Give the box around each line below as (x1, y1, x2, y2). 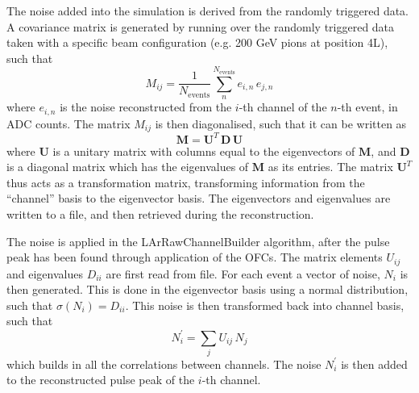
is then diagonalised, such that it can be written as (155, 115, 407, 132)
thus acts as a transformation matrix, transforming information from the (6, 174, 365, 190)
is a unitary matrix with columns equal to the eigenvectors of (52, 142, 355, 159)
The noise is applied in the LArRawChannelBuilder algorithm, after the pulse (6, 232, 390, 249)
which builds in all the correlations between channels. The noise (6, 355, 322, 372)
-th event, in (337, 98, 398, 115)
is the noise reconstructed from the (60, 98, 232, 115)
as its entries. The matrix (268, 158, 393, 175)
